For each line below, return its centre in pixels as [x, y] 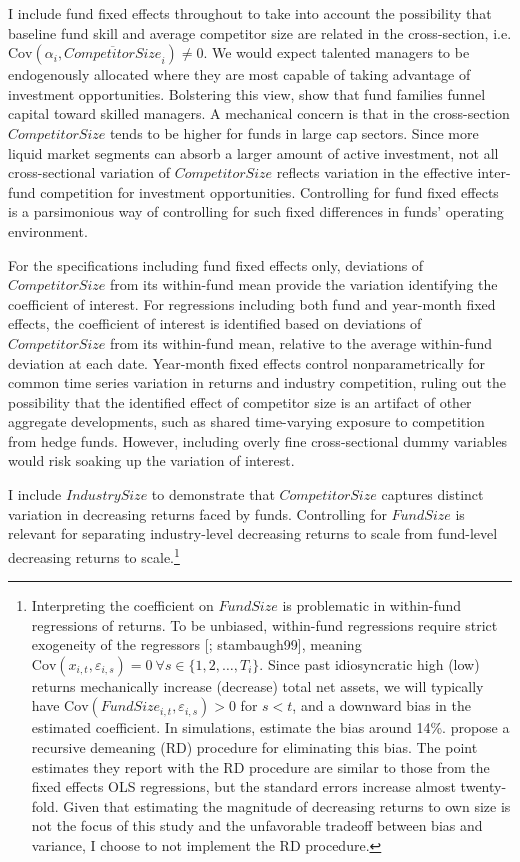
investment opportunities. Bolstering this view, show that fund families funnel [247, 93]
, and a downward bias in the [381, 705]
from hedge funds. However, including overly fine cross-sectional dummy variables [258, 440]
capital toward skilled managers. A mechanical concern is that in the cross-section [259, 113]
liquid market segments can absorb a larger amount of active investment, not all [253, 152]
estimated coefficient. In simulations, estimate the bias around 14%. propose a [270, 727]
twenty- [483, 786]
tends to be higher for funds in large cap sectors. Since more [294, 132]
